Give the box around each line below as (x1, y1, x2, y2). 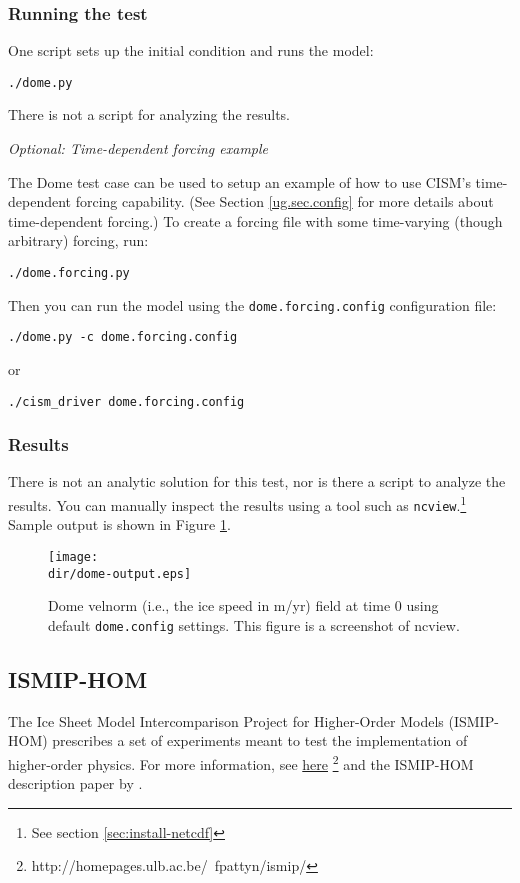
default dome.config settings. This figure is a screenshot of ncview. (48, 614, 460, 635)
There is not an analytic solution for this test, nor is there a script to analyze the (8, 471, 506, 492)
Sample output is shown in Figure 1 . (8, 514, 231, 535)
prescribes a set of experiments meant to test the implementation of (52, 730, 468, 751)
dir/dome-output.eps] (48, 566, 192, 581)
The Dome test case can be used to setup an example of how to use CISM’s (8, 171, 471, 192)
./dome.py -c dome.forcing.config (8, 330, 238, 345)
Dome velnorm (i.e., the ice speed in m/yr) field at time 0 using (48, 595, 439, 616)
